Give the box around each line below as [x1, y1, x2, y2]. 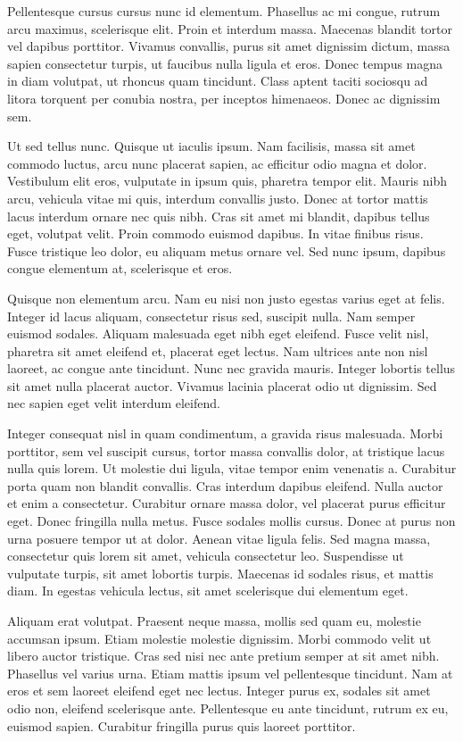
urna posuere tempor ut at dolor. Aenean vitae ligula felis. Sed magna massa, [7, 529, 431, 547]
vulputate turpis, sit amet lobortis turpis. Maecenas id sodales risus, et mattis [7, 563, 434, 582]
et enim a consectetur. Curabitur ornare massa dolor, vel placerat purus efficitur [7, 494, 446, 512]
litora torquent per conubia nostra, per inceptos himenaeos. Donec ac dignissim [7, 88, 441, 107]
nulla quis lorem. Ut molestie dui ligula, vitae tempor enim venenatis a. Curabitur [7, 459, 457, 478]
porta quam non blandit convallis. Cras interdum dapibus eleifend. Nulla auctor [7, 476, 443, 495]
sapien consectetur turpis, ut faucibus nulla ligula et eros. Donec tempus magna [7, 54, 443, 72]
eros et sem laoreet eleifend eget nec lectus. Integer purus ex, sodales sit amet [7, 681, 431, 700]
